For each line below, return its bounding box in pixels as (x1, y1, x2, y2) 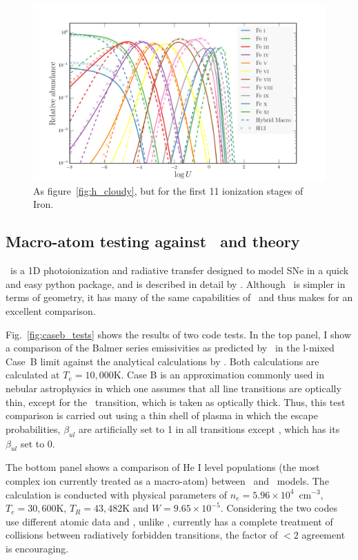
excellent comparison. (6, 304, 96, 318)
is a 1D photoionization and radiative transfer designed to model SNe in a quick (10, 263, 349, 278)
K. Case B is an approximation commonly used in (113, 367, 324, 382)
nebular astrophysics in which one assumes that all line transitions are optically (6, 380, 341, 395)
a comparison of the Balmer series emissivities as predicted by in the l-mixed (6, 340, 335, 355)
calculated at (6, 367, 60, 382)
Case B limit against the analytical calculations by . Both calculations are (6, 354, 319, 368)
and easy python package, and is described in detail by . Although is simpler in (6, 276, 346, 291)
